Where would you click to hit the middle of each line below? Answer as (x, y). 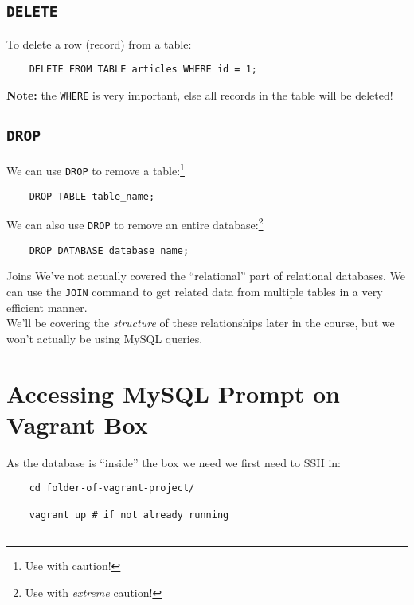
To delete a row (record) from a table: (99, 43)
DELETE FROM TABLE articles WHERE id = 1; (143, 70)
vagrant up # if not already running (129, 515)
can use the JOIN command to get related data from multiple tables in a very (195, 291)
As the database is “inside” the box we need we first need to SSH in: (174, 462)
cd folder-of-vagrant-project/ (112, 488)
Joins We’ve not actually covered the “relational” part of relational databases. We (206, 276)
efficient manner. (47, 307)
